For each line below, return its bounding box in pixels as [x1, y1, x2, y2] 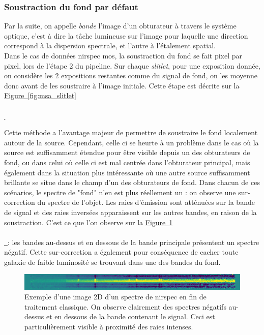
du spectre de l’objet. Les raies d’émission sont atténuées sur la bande [37, 197, 255, 207]
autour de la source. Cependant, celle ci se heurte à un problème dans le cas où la [4, 137, 259, 147]
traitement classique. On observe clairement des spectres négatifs [24, 301, 226, 312]
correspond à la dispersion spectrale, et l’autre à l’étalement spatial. [4, 40, 216, 51]
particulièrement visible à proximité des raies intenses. [24, 321, 193, 331]
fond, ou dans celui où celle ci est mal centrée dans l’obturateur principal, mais [4, 157, 250, 167]
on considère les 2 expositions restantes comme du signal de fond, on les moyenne [4, 70, 258, 81]
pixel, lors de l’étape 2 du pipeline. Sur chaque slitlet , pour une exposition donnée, [4, 60, 260, 71]
